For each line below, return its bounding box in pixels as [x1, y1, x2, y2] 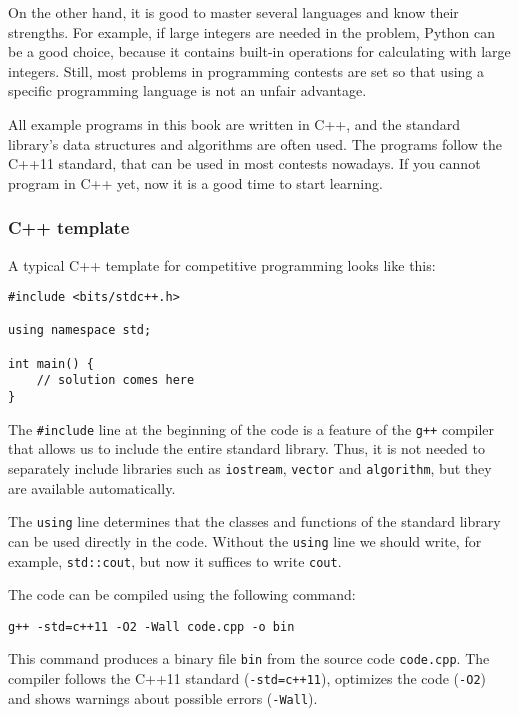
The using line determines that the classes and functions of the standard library [8, 511, 501, 532]
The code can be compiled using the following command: [8, 584, 356, 605]
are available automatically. [8, 477, 176, 498]
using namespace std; [8, 323, 152, 338]
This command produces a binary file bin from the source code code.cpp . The [8, 648, 490, 669]
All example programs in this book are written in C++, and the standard [8, 113, 460, 134]
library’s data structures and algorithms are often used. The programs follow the [8, 133, 502, 154]
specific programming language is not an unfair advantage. [8, 80, 367, 101]
